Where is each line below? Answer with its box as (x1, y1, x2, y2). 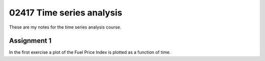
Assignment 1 (9, 37, 52, 45)
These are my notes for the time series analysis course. (9, 24, 121, 30)
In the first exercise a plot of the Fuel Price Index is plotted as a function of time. (9, 49, 171, 55)
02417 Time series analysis (9, 7, 123, 18)
